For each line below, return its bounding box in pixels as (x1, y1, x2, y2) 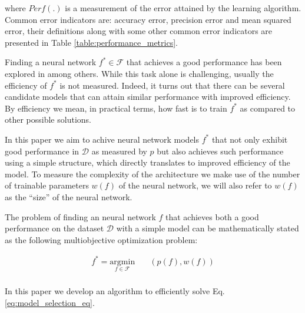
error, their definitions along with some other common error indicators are (5, 25, 273, 37)
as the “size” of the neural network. (5, 190, 132, 203)
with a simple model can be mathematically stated (116, 222, 299, 234)
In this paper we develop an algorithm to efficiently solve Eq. (5, 285, 225, 297)
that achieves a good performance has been (126, 56, 282, 68)
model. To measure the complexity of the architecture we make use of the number (5, 167, 300, 180)
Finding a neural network (5, 56, 97, 68)
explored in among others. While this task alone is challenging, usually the (5, 67, 274, 79)
